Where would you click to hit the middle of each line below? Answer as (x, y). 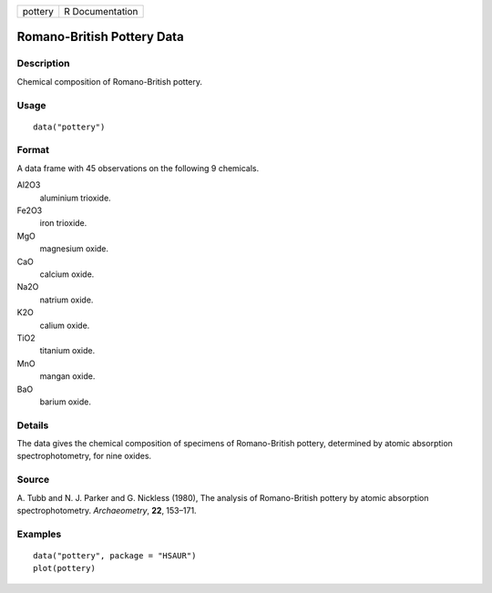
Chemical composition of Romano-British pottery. (110, 81)
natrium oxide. (67, 300)
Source (33, 480)
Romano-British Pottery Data (100, 37)
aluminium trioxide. (75, 198)
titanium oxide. (67, 351)
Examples (39, 534)
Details (33, 425)
